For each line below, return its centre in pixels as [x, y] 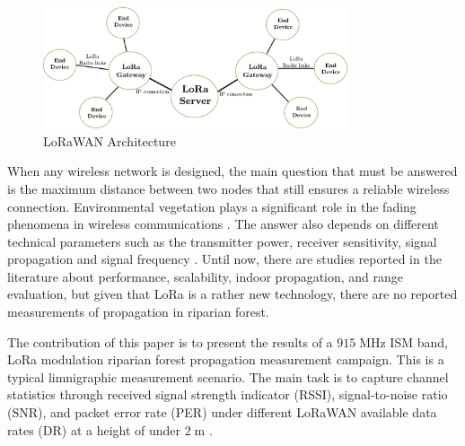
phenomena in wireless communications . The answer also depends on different [223, 224]
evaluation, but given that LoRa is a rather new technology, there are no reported [232, 294]
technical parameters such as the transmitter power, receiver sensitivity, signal [222, 241]
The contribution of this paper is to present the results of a [170, 341]
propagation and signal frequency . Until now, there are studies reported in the [224, 259]
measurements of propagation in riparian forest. [138, 312]
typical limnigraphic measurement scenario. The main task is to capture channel [228, 376]
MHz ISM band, [404, 341]
